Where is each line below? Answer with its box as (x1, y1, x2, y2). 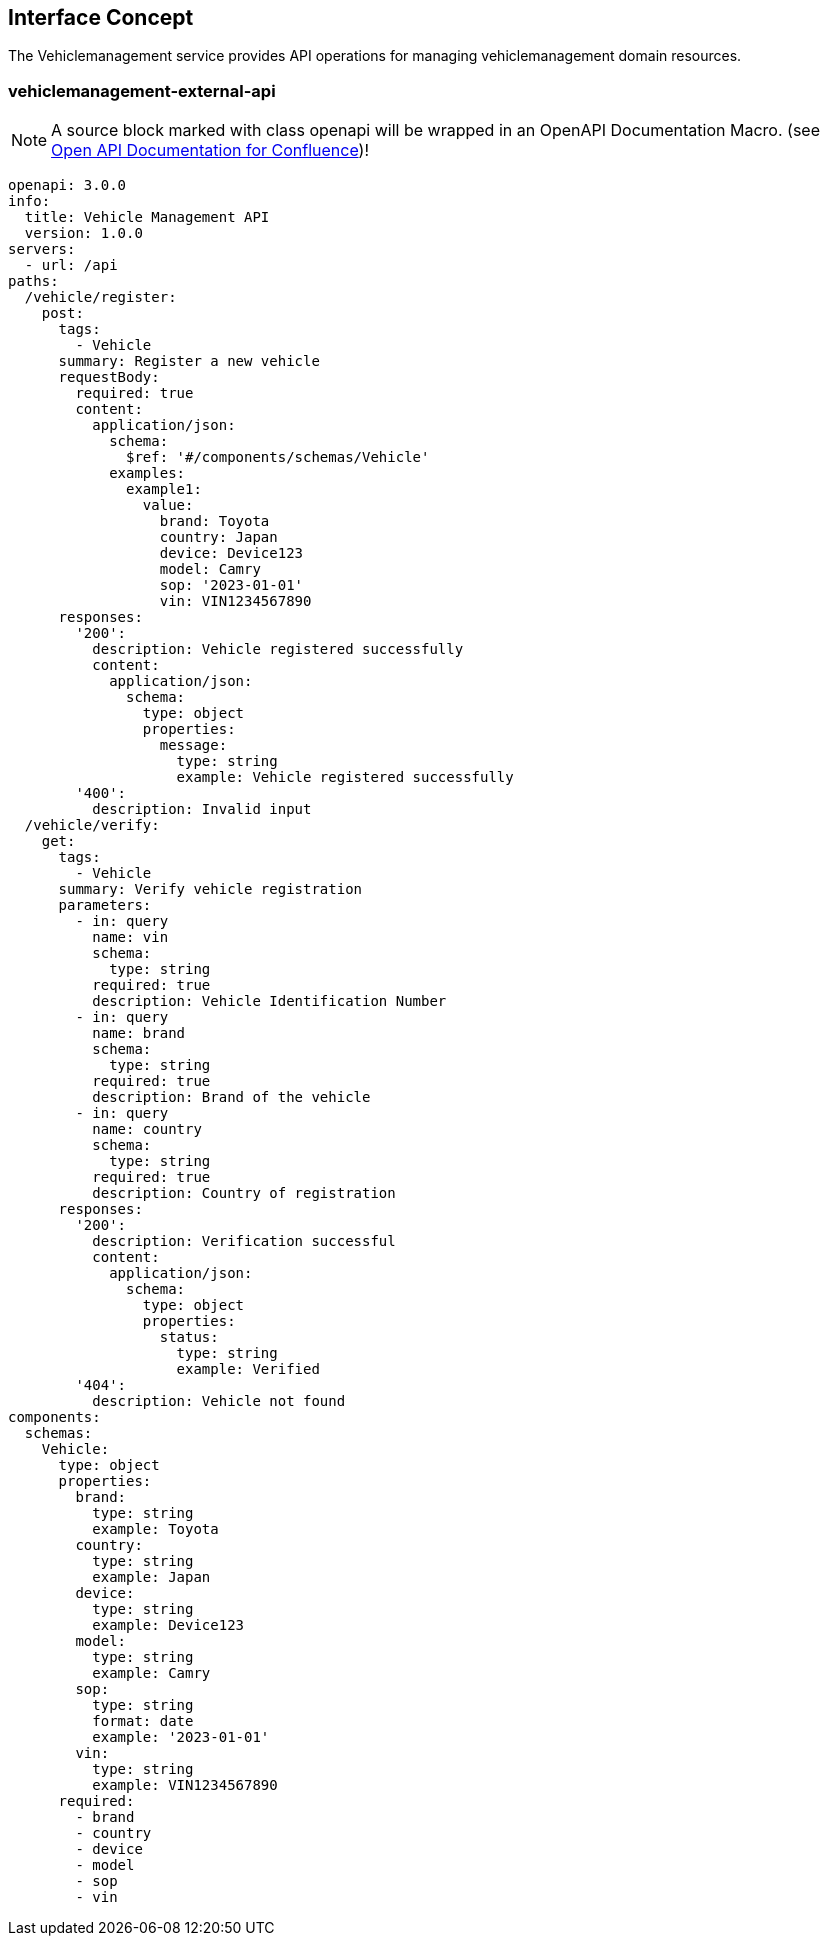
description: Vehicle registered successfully (92, 641, 464, 658)
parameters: (58, 897, 152, 914)
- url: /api (24, 257, 118, 274)
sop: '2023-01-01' (159, 577, 304, 594)
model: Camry (159, 561, 261, 578)
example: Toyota (92, 1521, 219, 1538)
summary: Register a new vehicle (58, 353, 320, 370)
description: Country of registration (92, 1185, 396, 1202)
